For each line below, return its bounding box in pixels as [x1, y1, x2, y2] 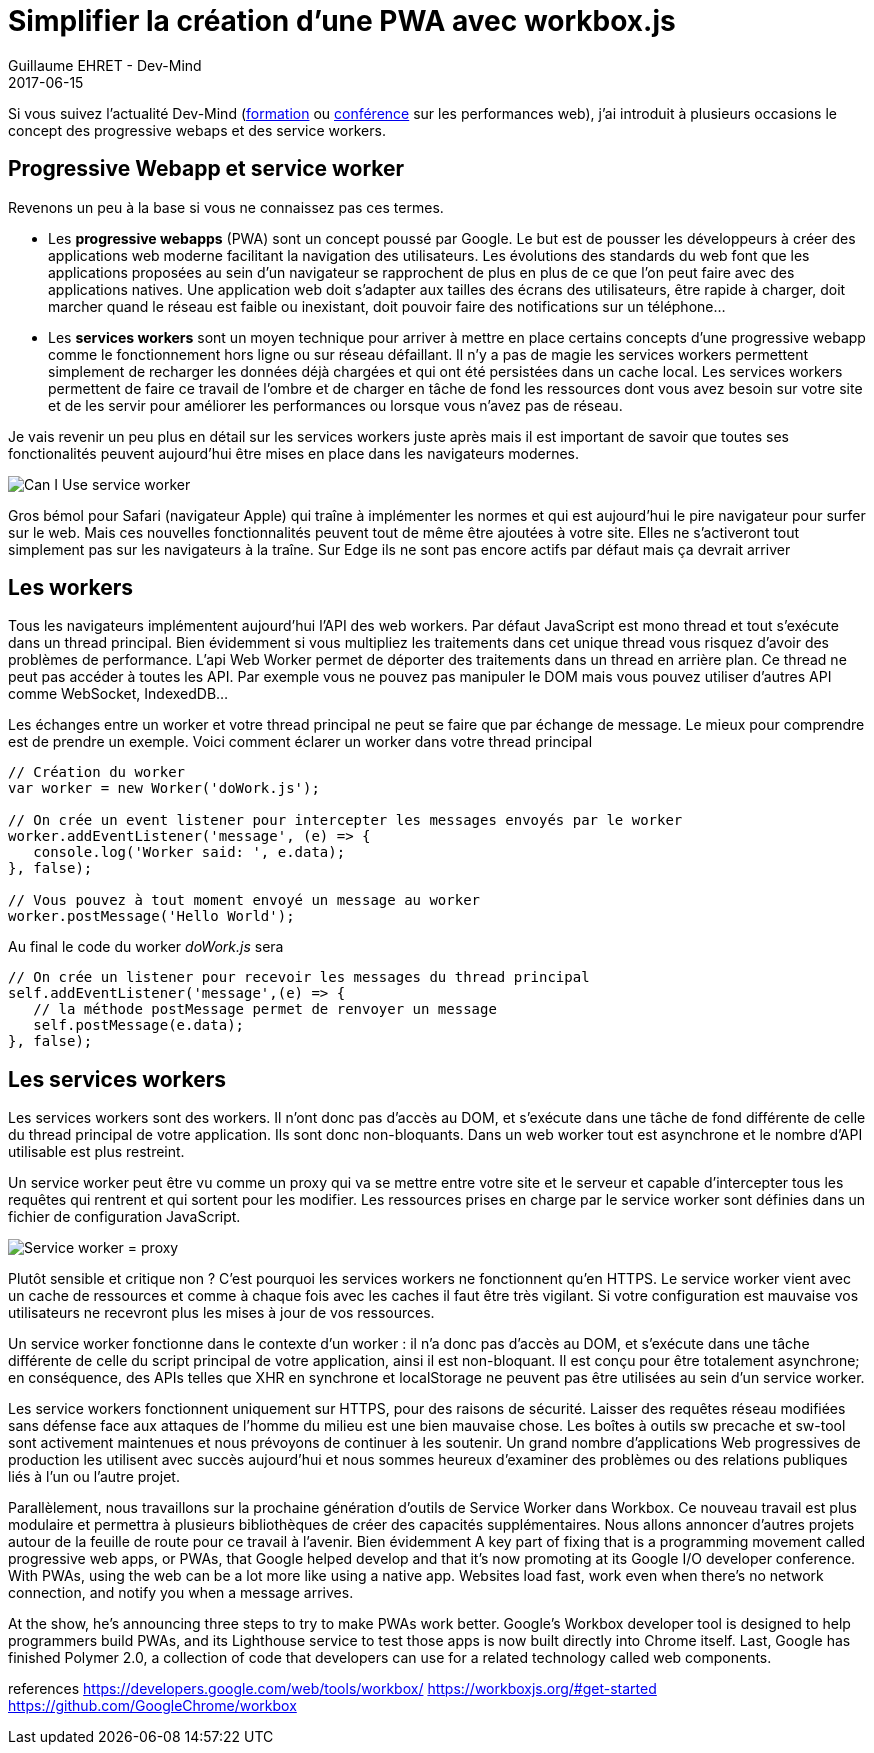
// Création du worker [8, 764, 186, 781]
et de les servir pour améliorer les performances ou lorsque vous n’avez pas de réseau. [48, 396, 623, 414]
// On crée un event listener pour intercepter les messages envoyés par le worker [8, 812, 683, 829]
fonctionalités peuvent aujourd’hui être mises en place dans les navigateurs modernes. [8, 444, 580, 462]
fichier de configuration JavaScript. [8, 1208, 241, 1226]
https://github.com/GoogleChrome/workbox [8, 1697, 297, 1715]
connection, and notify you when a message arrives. [8, 1584, 354, 1602]
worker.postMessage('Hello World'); [8, 908, 295, 925]
